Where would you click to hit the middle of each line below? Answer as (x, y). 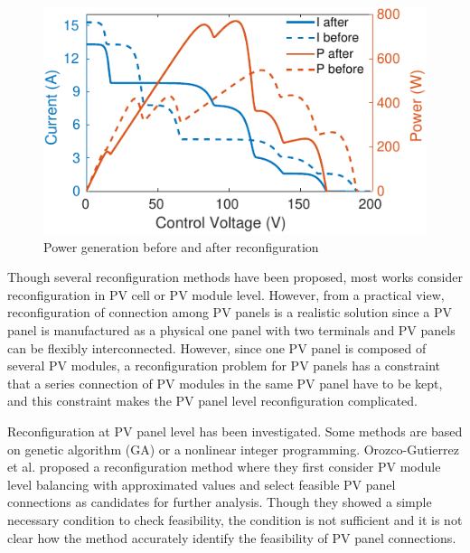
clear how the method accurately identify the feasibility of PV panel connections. (232, 537)
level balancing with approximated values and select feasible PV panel (202, 484)
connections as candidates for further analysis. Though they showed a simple (220, 502)
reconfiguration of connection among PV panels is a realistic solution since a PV (230, 312)
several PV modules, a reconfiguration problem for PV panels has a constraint (224, 366)
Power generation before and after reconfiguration (181, 246)
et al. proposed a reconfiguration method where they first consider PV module (224, 467)
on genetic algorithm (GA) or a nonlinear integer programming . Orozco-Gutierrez (233, 449)
